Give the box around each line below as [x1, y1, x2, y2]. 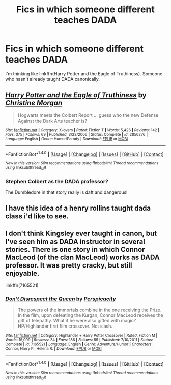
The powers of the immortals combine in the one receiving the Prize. [17, 307, 162, 313]
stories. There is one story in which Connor [5, 245, 145, 254]
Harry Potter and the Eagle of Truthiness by [5, 91, 147, 100]
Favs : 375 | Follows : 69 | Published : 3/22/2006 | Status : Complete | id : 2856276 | [5, 132, 148, 137]
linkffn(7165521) [5, 282, 39, 288]
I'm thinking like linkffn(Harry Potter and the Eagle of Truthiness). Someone [5, 70, 163, 77]
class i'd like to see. [5, 212, 69, 221]
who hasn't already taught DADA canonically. [5, 76, 100, 82]
